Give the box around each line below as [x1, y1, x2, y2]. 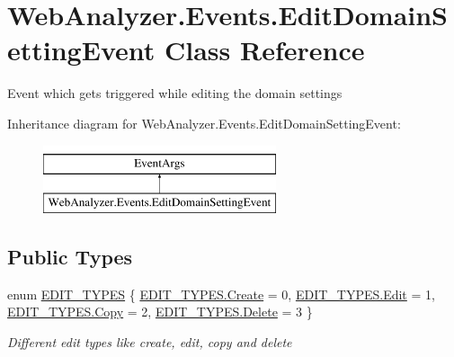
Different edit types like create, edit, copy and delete [7, 333, 292, 352]
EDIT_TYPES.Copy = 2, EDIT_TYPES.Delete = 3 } [7, 302, 313, 321]
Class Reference [164, 31, 365, 68]
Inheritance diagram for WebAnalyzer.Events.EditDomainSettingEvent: [7, 113, 401, 132]
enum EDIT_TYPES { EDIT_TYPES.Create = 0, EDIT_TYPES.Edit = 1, [7, 284, 435, 303]
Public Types [7, 243, 133, 271]
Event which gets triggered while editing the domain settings [7, 84, 343, 103]
